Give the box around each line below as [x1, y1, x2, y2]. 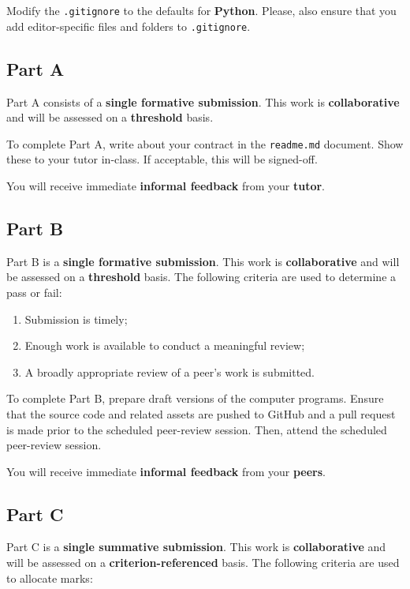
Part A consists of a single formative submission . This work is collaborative [6, 93, 400, 110]
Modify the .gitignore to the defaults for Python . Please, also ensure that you [6, 2, 397, 18]
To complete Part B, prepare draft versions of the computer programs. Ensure [6, 390, 384, 407]
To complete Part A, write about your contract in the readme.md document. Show [6, 135, 404, 152]
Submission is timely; [24, 310, 128, 327]
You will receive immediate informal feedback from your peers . [6, 463, 326, 479]
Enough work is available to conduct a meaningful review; [24, 337, 305, 354]
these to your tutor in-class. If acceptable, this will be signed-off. [6, 151, 318, 167]
